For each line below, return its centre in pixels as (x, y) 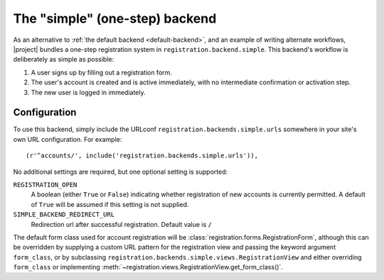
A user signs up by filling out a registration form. (101, 72)
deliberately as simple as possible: (64, 60)
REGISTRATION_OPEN (45, 185)
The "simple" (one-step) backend (115, 18)
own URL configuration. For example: (68, 139)
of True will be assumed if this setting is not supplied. (110, 204)
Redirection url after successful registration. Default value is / (122, 224)
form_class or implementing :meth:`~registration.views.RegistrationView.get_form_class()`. (148, 267)
